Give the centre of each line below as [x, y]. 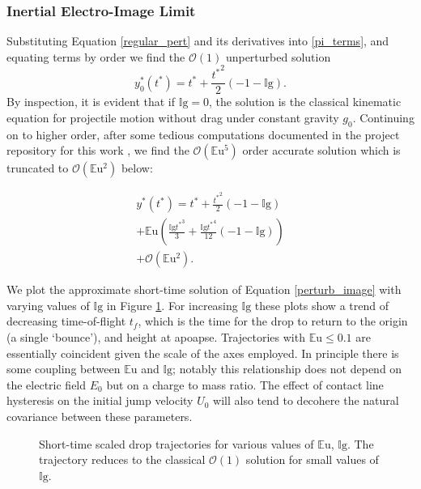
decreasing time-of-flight [66, 321]
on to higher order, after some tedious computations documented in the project [203, 134]
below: [137, 168]
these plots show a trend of [321, 305]
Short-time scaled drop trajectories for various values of [176, 443]
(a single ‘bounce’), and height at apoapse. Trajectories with [156, 336]
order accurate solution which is [321, 150]
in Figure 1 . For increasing [172, 305]
